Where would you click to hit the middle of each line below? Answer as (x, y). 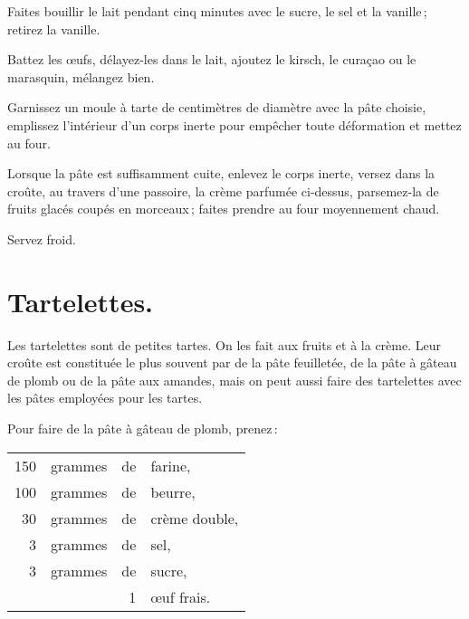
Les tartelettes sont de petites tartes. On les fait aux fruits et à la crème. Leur (224, 344)
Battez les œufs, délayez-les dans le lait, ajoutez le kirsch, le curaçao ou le (212, 59)
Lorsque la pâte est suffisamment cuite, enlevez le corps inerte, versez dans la (221, 173)
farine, (171, 465)
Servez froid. (42, 238)
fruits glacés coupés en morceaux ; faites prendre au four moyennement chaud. (224, 209)
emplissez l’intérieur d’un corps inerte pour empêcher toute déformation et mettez (234, 124)
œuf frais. (181, 596)
